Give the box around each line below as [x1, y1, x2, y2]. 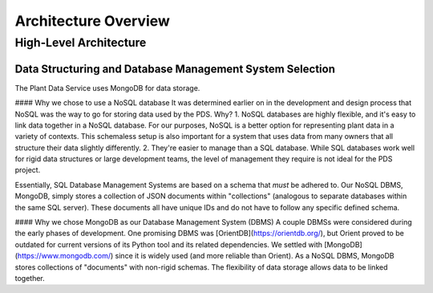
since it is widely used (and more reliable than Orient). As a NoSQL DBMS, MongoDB [115, 251, 395, 261]
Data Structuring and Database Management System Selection [14, 62, 336, 75]
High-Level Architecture [14, 35, 147, 50]
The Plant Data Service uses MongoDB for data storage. [14, 83, 200, 92]
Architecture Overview [14, 12, 170, 30]
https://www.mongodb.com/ [17, 251, 111, 261]
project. [14, 165, 41, 175]
